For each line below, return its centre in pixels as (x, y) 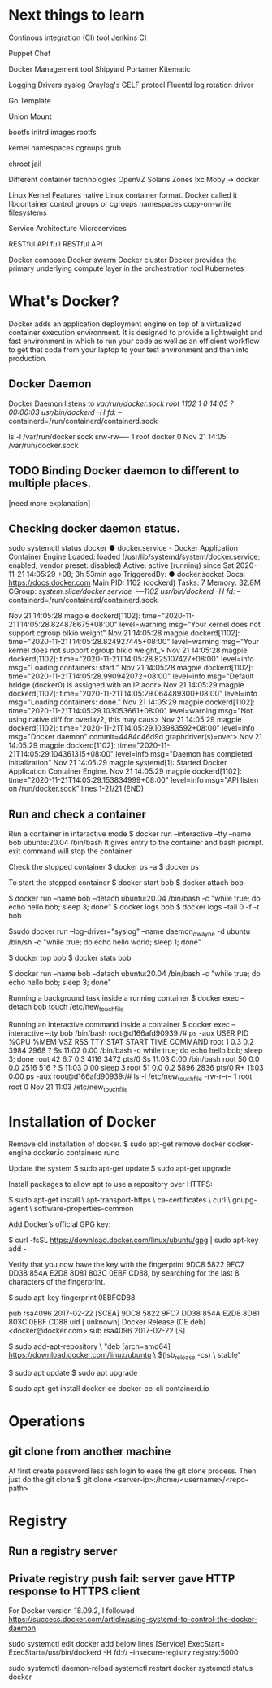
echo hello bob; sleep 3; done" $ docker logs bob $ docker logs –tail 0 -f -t (134, 907)
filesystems (28, 212)
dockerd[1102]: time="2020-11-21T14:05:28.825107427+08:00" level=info (131, 659)
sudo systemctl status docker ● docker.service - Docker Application (123, 548)
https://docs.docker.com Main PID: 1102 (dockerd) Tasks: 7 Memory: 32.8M (135, 582)
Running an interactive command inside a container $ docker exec (119, 1024)
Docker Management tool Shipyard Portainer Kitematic (99, 69)
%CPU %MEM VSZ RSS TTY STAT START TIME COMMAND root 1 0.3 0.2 (131, 1041)
